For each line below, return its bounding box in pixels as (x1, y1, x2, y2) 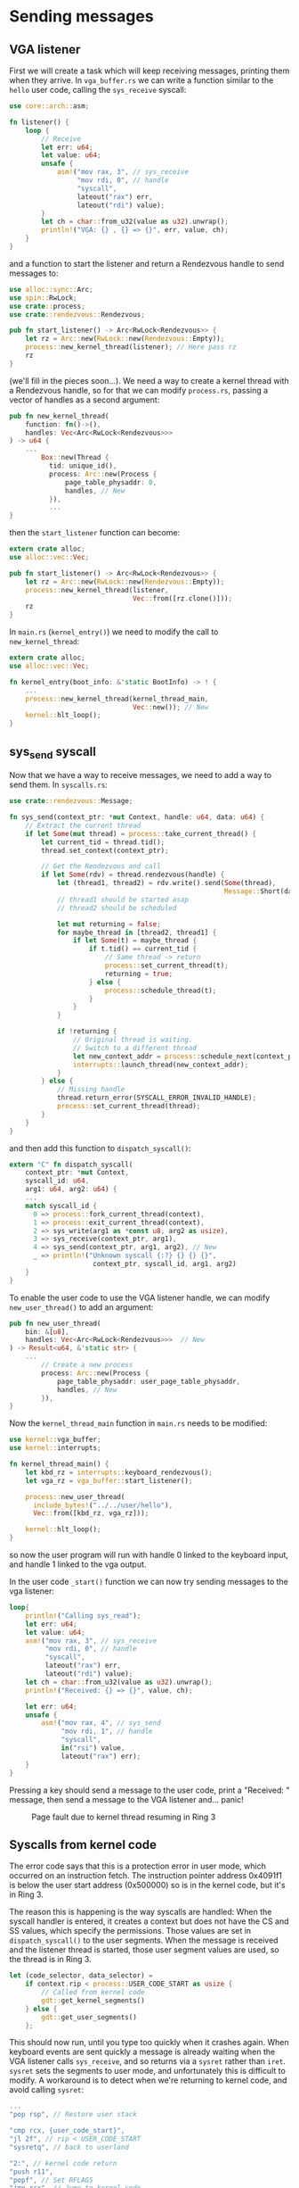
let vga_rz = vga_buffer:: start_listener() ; (25, 1476, 193, 1485)
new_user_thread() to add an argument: (9, 1301, 154, 1313)
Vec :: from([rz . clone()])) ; (132, 593, 233, 603)
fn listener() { (9, 118, 69, 127)
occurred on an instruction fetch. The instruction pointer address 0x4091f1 (9, 1870, 283, 1881)
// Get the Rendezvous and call (41, 862, 162, 871)
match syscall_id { (25, 1201, 98, 1210)
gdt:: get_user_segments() (41, 2012, 138, 2022)
